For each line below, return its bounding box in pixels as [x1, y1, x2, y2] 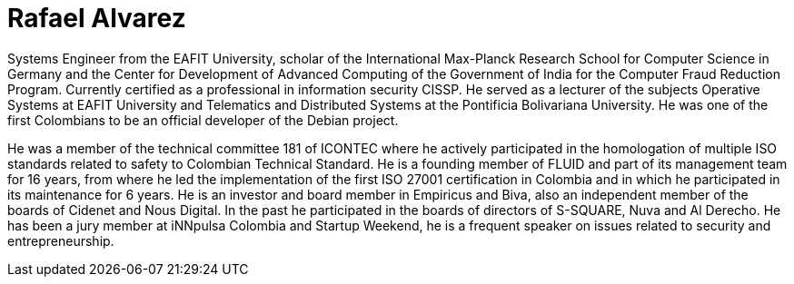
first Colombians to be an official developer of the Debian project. [7, 112, 399, 128]
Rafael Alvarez [7, 3, 186, 34]
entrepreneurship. [7, 232, 114, 249]
